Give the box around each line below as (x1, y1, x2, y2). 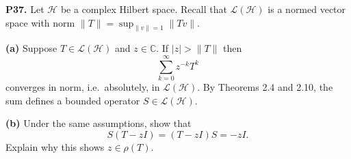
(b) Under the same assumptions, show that (5, 116, 192, 130)
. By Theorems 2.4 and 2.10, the (197, 80, 333, 94)
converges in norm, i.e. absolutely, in (5, 80, 160, 94)
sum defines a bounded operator (5, 93, 140, 107)
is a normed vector (268, 2, 346, 16)
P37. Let (5, 2, 44, 16)
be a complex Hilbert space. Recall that (60, 2, 227, 16)
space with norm (5, 15, 75, 29)
